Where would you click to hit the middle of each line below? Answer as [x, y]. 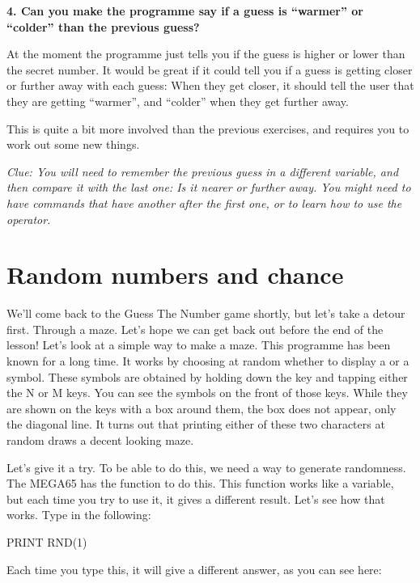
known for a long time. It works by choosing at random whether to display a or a [208, 361]
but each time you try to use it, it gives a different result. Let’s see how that [196, 499]
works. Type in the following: [79, 515]
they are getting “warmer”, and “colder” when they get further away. [178, 101]
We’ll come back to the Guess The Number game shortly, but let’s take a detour [206, 313]
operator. [29, 219]
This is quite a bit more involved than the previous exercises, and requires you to [208, 128]
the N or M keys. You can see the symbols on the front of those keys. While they [207, 393]
